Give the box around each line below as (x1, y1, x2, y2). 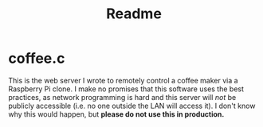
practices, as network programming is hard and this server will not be (8, 92, 237, 102)
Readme (106, 5, 162, 23)
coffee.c (8, 49, 65, 67)
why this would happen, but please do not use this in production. (8, 109, 225, 119)
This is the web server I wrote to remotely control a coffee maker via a (8, 75, 238, 85)
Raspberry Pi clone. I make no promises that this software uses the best (8, 84, 245, 94)
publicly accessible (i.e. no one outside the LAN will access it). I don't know (8, 101, 256, 110)
